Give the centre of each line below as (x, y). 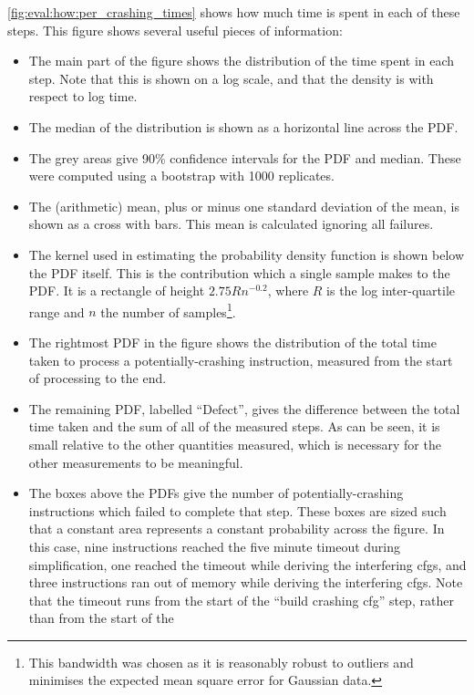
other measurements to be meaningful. (136, 462)
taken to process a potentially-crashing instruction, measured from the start (241, 360)
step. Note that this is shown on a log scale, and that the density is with (231, 78)
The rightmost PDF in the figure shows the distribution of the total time (232, 342)
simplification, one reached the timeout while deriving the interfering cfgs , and (247, 564)
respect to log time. (83, 96)
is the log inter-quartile (391, 290)
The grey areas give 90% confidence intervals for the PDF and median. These (245, 157)
